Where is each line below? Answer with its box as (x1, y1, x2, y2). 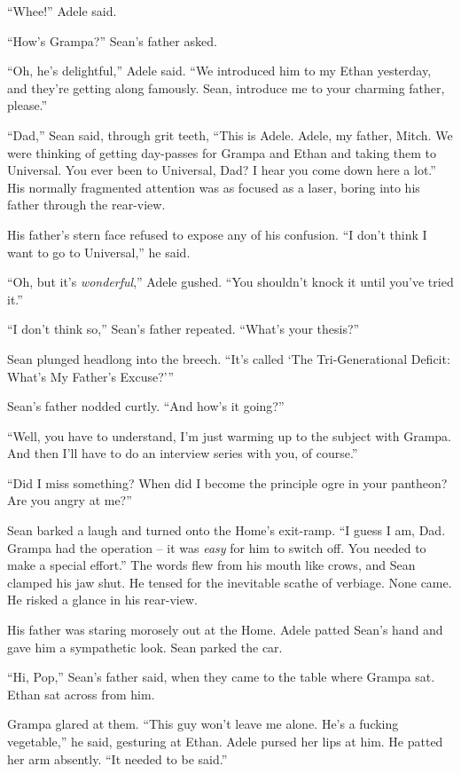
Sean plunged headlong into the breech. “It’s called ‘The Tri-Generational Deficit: (7, 349, 450, 367)
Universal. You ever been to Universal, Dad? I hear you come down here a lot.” (7, 161, 436, 179)
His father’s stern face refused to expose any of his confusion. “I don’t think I (7, 225, 427, 243)
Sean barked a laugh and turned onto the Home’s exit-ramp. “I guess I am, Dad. (7, 521, 446, 540)
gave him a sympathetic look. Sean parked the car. (7, 637, 283, 656)
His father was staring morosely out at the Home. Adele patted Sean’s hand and (7, 620, 443, 639)
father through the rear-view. (7, 195, 166, 214)
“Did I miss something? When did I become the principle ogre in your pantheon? (7, 473, 448, 492)
